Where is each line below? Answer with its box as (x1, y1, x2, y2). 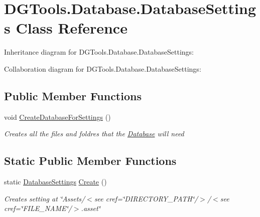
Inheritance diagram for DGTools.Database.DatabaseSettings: (4, 47, 194, 57)
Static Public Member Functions (4, 153, 177, 168)
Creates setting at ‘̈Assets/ (4, 193, 85, 203)
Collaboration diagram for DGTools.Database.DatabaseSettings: (4, 63, 201, 74)
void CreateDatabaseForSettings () (4, 111, 111, 122)
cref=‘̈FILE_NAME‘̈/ (4, 203, 72, 213)
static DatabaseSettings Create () (4, 176, 107, 187)
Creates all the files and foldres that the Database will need (4, 128, 184, 139)
